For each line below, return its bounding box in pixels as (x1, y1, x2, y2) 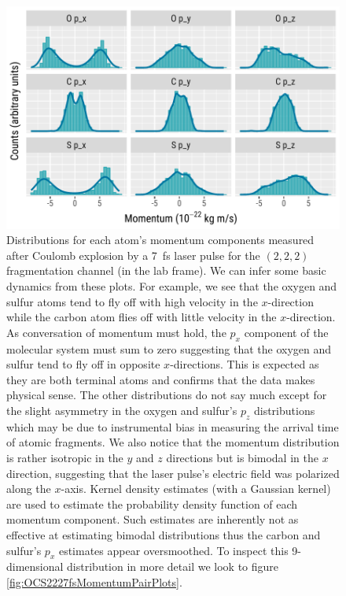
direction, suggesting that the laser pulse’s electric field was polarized (6, 465, 340, 481)
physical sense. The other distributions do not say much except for (6, 387, 327, 403)
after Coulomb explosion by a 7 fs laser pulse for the (6, 246, 260, 263)
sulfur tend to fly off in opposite (6, 356, 160, 372)
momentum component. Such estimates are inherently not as (6, 511, 299, 528)
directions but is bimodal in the (166, 449, 318, 465)
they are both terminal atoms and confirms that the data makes (6, 371, 315, 387)
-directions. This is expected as (170, 356, 319, 372)
